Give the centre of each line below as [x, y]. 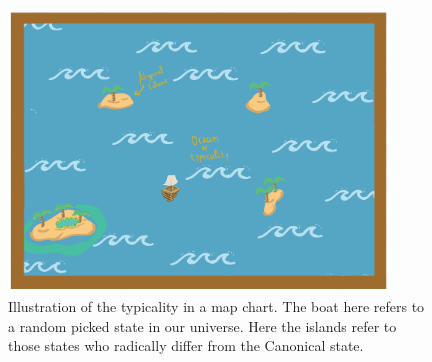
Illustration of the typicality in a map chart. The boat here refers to [216, 305]
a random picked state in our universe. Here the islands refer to [202, 325]
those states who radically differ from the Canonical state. [186, 345]
